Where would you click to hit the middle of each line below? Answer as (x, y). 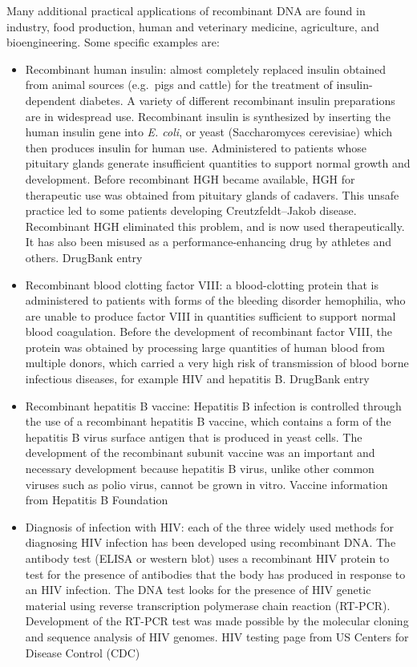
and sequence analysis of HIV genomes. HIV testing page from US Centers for (217, 636)
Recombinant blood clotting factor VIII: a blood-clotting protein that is (202, 284)
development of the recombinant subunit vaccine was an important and (200, 453)
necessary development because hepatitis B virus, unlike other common (200, 469)
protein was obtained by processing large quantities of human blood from (205, 347)
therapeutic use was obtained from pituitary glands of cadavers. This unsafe (212, 194)
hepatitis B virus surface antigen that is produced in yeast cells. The (194, 437)
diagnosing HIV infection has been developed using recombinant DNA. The (211, 542)
